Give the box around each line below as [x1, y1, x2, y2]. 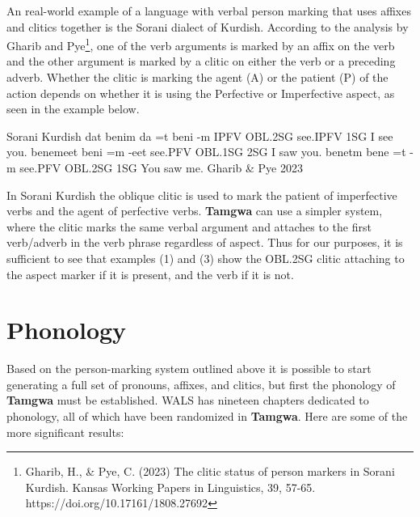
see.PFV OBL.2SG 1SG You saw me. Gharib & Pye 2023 [19, 159, 303, 176]
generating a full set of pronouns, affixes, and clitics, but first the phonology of [6, 375, 396, 392]
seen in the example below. [6, 100, 140, 117]
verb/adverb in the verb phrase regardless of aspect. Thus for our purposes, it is [6, 234, 403, 251]
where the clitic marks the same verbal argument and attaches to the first [6, 218, 372, 235]
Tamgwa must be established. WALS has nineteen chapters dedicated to [6, 392, 369, 409]
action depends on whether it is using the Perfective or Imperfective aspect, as [6, 84, 395, 101]
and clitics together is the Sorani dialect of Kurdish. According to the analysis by [6, 18, 409, 35]
